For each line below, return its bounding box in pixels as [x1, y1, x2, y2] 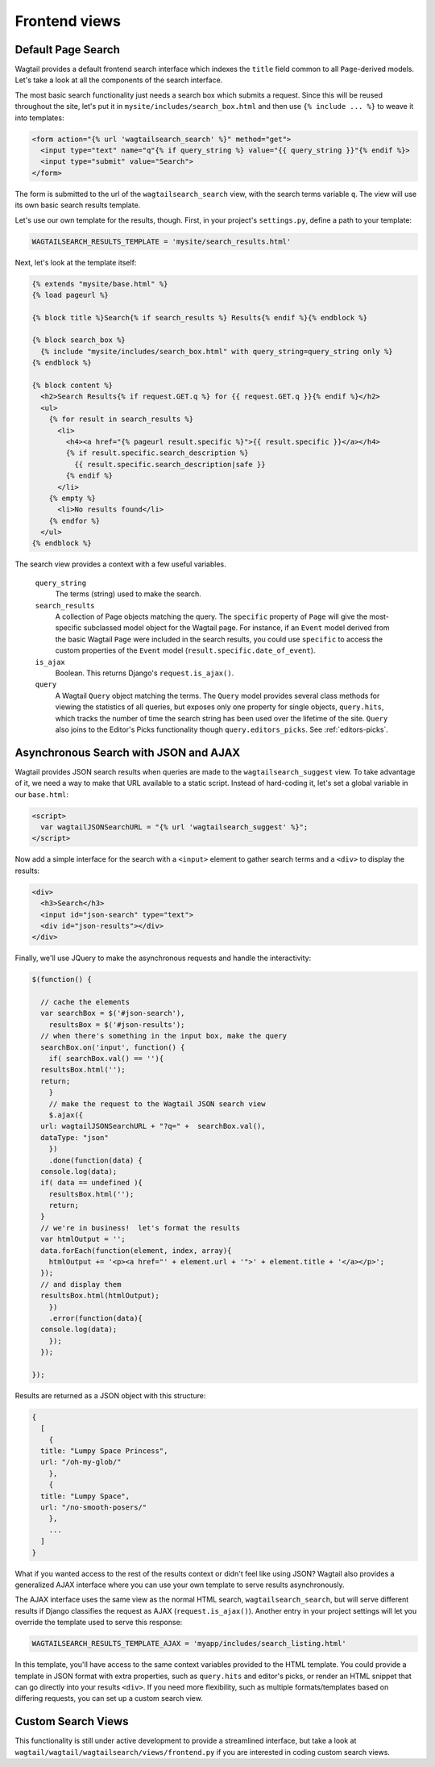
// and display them [40, 1280, 122, 1289]
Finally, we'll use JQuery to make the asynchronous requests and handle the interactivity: [14, 953, 312, 963]
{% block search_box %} [31, 336, 126, 345]
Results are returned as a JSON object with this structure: [14, 1390, 206, 1400]
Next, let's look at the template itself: [14, 257, 137, 267]
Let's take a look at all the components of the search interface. [14, 75, 223, 85]
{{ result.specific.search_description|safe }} [73, 460, 266, 469]
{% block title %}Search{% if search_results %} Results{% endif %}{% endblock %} [31, 313, 368, 322]
